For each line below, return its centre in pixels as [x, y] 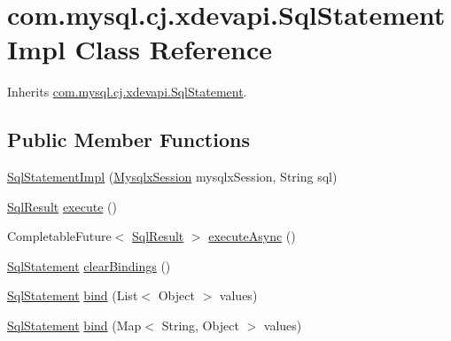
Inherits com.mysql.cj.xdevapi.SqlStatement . [127, 92]
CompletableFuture [59, 236]
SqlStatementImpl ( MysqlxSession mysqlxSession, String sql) [172, 177]
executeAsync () [252, 236]
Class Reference [174, 49]
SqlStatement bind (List [73, 295]
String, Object [200, 325]
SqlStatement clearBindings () [89, 265]
